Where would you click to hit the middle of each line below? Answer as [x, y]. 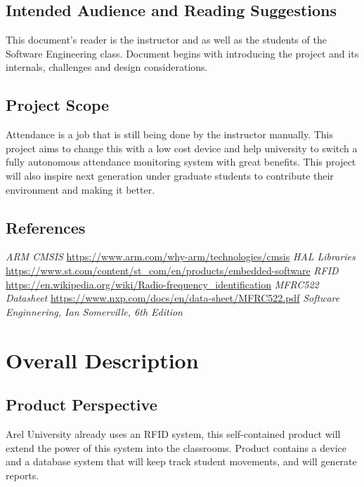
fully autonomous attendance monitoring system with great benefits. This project [181, 162]
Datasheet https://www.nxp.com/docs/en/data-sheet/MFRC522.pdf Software [173, 298]
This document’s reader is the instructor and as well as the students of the [166, 40]
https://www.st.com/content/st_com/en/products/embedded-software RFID [172, 270]
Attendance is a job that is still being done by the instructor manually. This [169, 134]
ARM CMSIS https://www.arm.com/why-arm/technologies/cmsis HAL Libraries [181, 256]
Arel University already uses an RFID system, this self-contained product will [173, 433]
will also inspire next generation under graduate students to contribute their [170, 175]
